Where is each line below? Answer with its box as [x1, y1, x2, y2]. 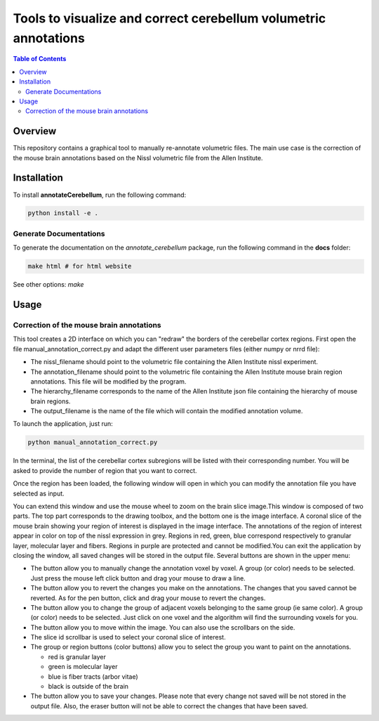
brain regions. [30, 397, 71, 405]
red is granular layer [48, 652, 107, 661]
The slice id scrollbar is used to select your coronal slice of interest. [30, 633, 226, 642]
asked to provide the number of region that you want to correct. [13, 466, 197, 474]
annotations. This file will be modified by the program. [30, 377, 187, 386]
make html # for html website [27, 262, 132, 271]
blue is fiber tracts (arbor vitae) [48, 672, 138, 681]
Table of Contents [13, 55, 67, 63]
